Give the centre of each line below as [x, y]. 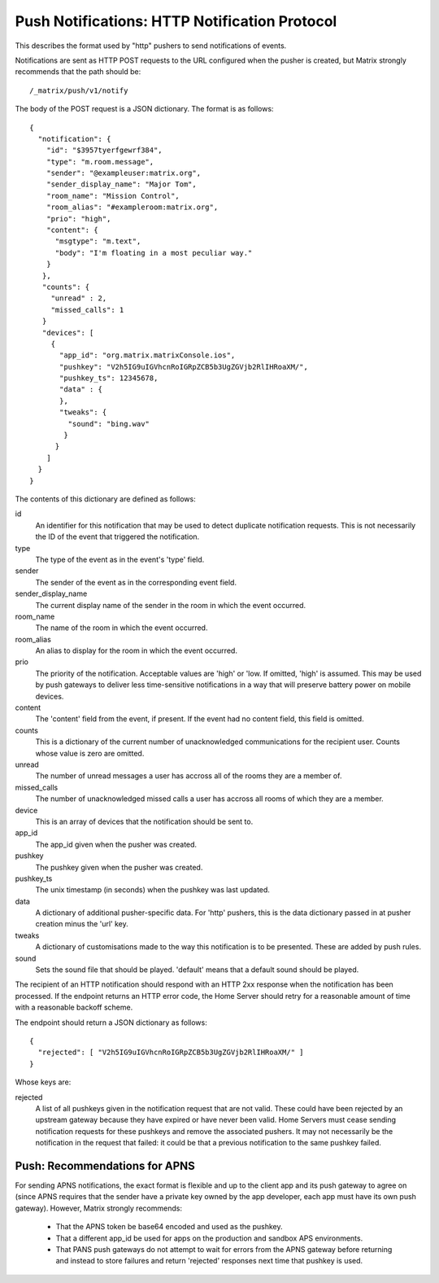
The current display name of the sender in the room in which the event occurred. [171, 605]
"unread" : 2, [79, 298]
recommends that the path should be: [78, 72]
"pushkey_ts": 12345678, [109, 378]
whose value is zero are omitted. [90, 753]
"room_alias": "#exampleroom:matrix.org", [132, 207]
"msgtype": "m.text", [98, 241]
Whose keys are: [43, 1082]
